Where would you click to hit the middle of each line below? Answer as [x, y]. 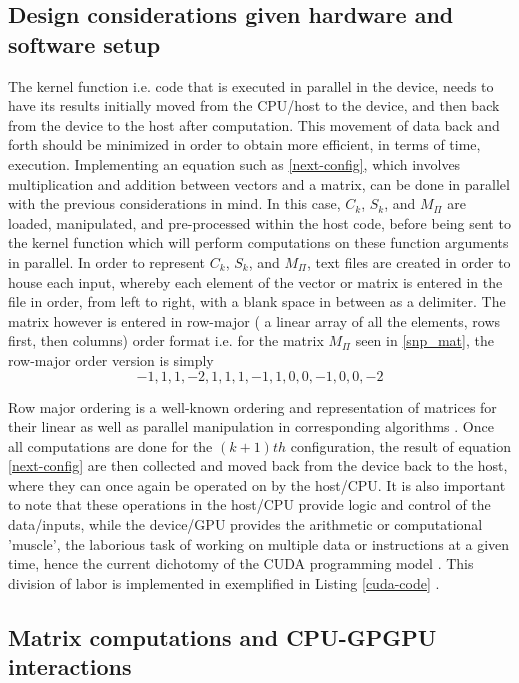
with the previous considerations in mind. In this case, [174, 203]
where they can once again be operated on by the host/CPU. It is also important [257, 484]
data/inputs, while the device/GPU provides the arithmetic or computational [245, 524]
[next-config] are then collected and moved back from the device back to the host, [258, 465]
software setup [84, 43]
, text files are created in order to [409, 261]
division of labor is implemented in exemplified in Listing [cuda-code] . [224, 582]
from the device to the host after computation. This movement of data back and [254, 124]
